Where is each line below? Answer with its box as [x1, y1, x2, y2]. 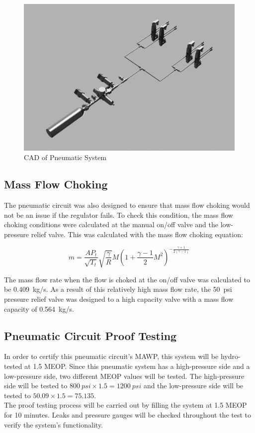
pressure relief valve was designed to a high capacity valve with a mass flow [4, 294, 234, 304]
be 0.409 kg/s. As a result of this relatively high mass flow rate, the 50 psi [4, 284, 232, 294]
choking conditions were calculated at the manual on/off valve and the [4, 219, 218, 230]
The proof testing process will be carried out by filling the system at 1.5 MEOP [4, 400, 247, 410]
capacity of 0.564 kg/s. [4, 303, 74, 314]
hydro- [220, 351, 241, 361]
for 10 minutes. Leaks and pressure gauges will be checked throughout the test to [4, 410, 251, 420]
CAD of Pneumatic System [24, 152, 107, 163]
